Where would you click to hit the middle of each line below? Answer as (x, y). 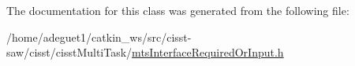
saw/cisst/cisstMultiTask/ (69, 52)
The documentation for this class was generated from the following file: (178, 10)
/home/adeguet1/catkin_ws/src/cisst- (99, 37)
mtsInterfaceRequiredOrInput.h (208, 52)
